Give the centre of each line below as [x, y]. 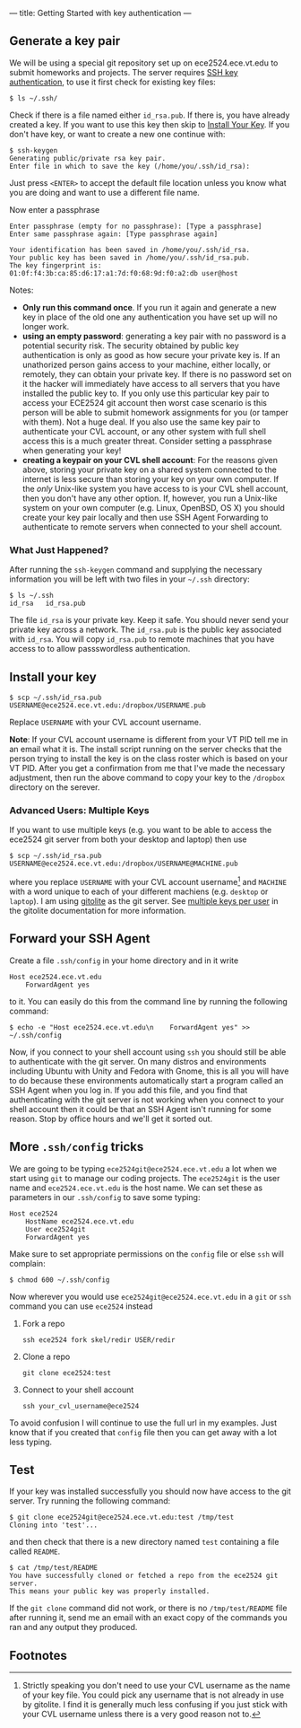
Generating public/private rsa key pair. [88, 158]
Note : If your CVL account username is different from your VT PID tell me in [149, 739]
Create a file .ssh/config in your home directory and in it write [124, 960]
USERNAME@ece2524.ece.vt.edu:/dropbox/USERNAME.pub [107, 705]
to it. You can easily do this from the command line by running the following [149, 1001]
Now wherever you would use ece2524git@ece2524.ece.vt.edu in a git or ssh [150, 1296]
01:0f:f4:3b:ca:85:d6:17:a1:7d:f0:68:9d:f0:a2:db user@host [124, 273]
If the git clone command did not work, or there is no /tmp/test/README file [148, 1608]
